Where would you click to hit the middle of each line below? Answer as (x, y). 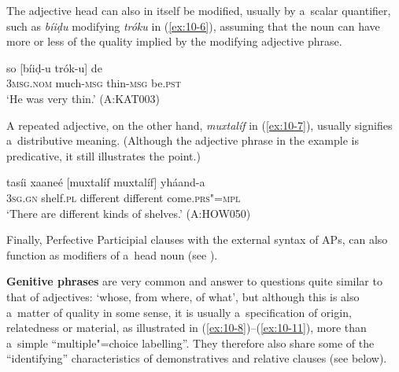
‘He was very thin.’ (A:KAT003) (83, 98)
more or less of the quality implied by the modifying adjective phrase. (174, 41)
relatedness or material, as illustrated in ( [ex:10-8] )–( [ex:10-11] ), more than (187, 328)
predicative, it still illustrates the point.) (103, 155)
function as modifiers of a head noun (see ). (112, 254)
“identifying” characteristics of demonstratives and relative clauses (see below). (197, 358)
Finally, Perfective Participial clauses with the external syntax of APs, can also (197, 239)
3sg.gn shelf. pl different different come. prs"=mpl (124, 197)
